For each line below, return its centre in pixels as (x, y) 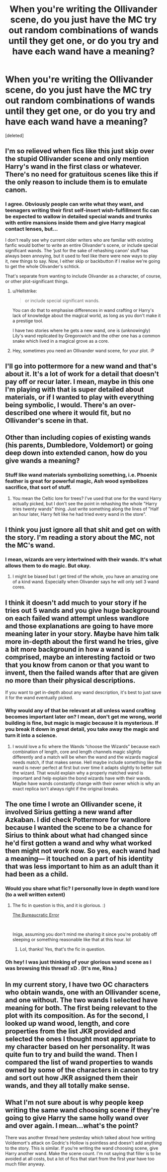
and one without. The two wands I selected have (82, 1000)
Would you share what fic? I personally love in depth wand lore (82, 888)
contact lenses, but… (32, 229)
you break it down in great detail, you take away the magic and (82, 729)
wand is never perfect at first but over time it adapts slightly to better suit (87, 768)
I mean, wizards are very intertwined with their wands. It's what (83, 560)
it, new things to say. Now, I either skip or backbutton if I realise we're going (83, 261)
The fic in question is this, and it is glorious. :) (59, 905)
